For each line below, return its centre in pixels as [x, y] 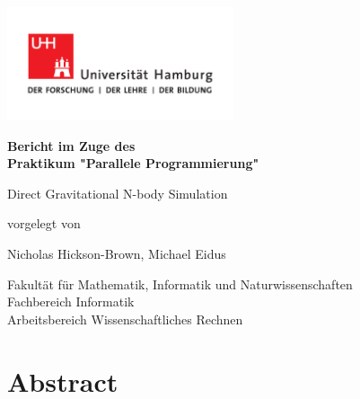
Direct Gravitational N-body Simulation [118, 193]
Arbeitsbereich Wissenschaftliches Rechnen [125, 319]
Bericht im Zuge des [71, 145]
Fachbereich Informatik [71, 301]
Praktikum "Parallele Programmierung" [133, 163]
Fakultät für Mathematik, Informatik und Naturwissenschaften [180, 284]
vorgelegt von [44, 223]
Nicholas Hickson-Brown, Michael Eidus [117, 253]
